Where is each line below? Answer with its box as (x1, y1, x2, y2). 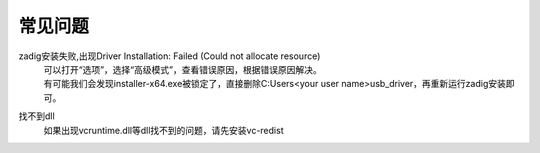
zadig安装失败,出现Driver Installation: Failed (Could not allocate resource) (18, 50, 321, 62)
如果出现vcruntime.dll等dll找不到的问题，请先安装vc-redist (43, 124, 284, 136)
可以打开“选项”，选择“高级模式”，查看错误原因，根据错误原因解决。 (43, 63, 322, 75)
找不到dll (18, 110, 55, 122)
